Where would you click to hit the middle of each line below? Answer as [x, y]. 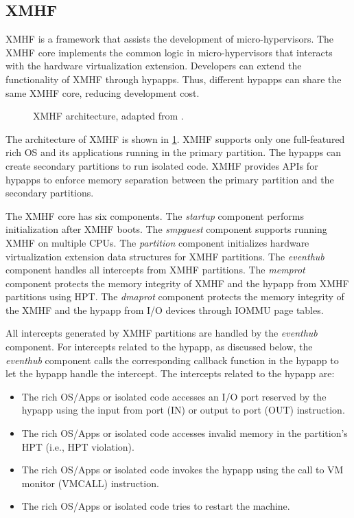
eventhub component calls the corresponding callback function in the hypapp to [172, 360]
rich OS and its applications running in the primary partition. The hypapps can [173, 152]
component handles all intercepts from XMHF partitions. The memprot [155, 270]
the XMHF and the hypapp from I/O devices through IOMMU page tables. [165, 309]
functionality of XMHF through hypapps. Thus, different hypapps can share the [174, 79]
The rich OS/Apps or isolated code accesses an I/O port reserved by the [174, 396]
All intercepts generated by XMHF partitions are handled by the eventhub [162, 333]
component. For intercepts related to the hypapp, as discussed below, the [159, 347]
